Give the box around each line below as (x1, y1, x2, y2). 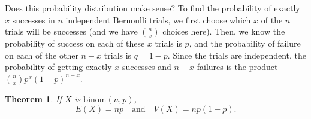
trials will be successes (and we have (5, 25, 138, 38)
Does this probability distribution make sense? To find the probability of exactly (5, 2, 300, 14)
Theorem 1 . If (5, 92, 62, 105)
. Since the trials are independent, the (167, 48, 307, 61)
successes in (12, 13, 55, 26)
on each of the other (5, 48, 78, 61)
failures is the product (197, 60, 278, 73)
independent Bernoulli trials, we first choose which (65, 13, 251, 26)
